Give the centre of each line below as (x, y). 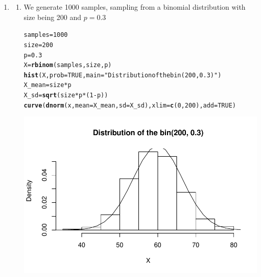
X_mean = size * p (48, 85)
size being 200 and (53, 17)
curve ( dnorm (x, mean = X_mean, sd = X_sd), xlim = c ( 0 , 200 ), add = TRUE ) (130, 105)
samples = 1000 (46, 35)
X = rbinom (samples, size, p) (68, 65)
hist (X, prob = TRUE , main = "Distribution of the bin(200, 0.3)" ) (123, 75)
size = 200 (38, 45)
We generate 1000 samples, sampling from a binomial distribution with (135, 7)
